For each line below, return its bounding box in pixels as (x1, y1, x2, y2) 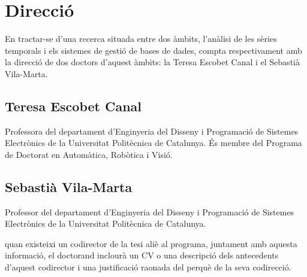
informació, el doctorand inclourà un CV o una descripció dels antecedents (5, 249, 279, 261)
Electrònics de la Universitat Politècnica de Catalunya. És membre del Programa (5, 136, 302, 149)
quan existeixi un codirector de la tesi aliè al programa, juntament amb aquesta (5, 237, 297, 249)
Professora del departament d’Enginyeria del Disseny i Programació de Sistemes (5, 124, 299, 137)
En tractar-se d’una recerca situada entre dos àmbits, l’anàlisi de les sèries (5, 32, 277, 45)
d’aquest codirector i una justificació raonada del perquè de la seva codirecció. (5, 261, 291, 273)
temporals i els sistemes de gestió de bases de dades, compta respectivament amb (5, 44, 302, 56)
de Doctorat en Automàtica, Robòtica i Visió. (5, 148, 173, 160)
